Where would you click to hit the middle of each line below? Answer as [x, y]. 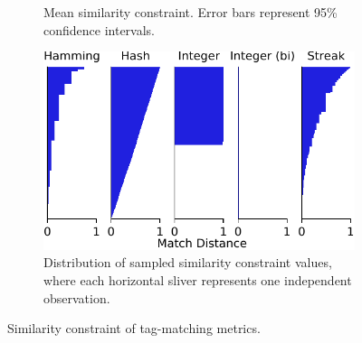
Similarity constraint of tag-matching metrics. [134, 328]
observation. [77, 297]
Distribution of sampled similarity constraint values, [188, 262]
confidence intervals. [100, 29]
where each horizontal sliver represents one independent [198, 280]
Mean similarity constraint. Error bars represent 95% [191, 12]
